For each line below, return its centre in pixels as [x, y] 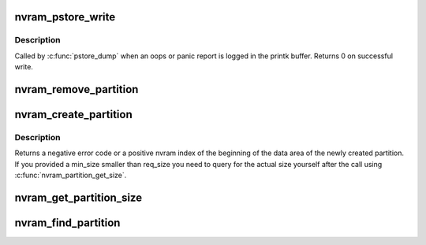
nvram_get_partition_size [78, 197]
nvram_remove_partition [77, 89]
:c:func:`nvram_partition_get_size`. [71, 175]
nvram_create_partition [74, 114]
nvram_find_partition [67, 223]
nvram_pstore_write [65, 17]
